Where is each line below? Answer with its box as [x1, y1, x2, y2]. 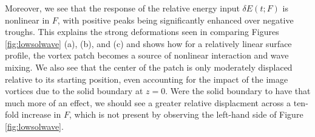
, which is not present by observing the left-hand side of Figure [69, 108, 303, 121]
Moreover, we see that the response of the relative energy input [5, 2, 240, 14]
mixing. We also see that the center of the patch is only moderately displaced [5, 60, 293, 73]
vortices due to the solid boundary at [5, 84, 143, 97]
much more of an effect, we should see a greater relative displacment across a [5, 96, 291, 109]
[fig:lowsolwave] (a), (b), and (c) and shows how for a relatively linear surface [5, 37, 292, 49]
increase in [21, 108, 61, 121]
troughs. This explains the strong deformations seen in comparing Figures [5, 25, 279, 38]
